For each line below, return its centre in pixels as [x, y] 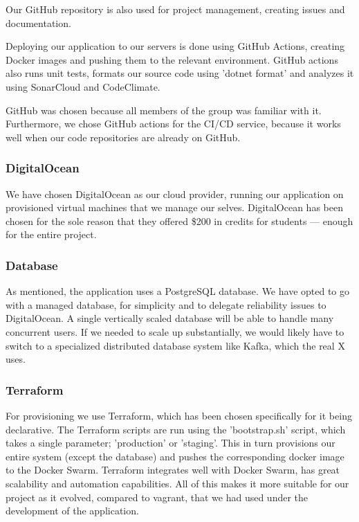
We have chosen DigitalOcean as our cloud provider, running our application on [175, 193]
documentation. [38, 22]
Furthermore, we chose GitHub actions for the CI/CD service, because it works [173, 124]
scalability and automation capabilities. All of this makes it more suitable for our [177, 483]
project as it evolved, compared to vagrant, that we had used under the [157, 497]
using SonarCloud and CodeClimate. [83, 86]
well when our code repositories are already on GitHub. [123, 137]
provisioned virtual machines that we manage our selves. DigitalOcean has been [174, 207]
